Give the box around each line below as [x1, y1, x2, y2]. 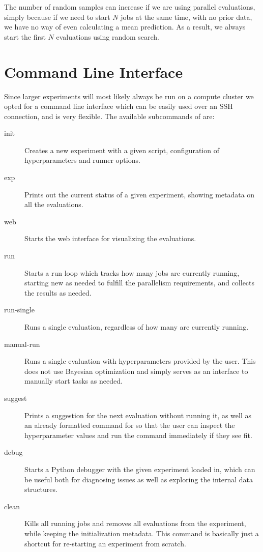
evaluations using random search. [56, 31, 160, 42]
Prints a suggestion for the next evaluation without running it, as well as [24, 410, 251, 420]
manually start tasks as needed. [24, 375, 123, 386]
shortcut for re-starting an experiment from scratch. [24, 538, 186, 548]
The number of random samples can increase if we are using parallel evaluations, [4, 2, 255, 12]
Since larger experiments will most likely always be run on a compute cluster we [4, 91, 254, 101]
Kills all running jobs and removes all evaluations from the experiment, [24, 518, 246, 529]
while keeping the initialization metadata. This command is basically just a [24, 528, 259, 538]
